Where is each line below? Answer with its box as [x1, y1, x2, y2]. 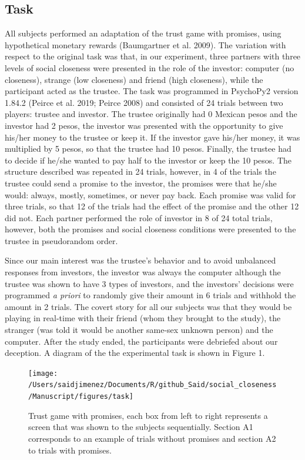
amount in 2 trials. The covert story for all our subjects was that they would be [5, 300, 292, 312]
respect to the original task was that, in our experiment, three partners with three [5, 50, 301, 62]
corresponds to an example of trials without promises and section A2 [28, 432, 276, 444]
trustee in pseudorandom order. [5, 234, 118, 246]
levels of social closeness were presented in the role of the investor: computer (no [5, 61, 294, 74]
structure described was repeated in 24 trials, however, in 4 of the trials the [5, 165, 276, 178]
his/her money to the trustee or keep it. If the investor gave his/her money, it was [5, 131, 300, 143]
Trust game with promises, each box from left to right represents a [28, 409, 268, 421]
